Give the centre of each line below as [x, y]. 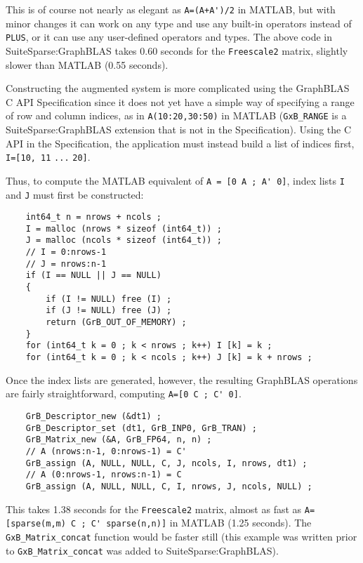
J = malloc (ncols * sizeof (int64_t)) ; [124, 240]
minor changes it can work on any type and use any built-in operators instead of [179, 23]
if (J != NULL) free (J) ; [109, 311]
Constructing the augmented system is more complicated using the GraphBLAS [178, 88]
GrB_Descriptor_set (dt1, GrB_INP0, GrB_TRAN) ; [141, 428]
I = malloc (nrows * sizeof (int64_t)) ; [124, 228]
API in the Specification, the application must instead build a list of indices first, [180, 143]
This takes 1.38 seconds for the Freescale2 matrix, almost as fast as [154, 509]
